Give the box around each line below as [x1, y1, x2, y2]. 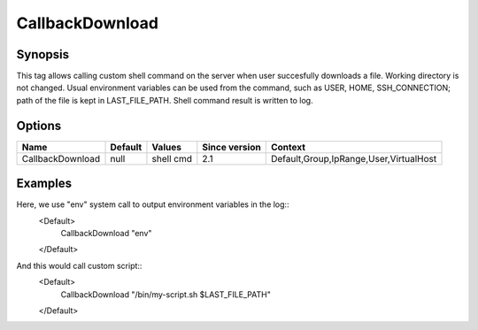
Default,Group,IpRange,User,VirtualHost [270, 152, 437, 165]
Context [270, 141, 305, 153]
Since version [202, 141, 261, 153]
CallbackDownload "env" [60, 228, 152, 239]
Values [151, 141, 181, 153]
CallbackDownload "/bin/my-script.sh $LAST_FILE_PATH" [60, 288, 272, 300]
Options [16, 118, 62, 133]
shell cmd [151, 152, 193, 165]
